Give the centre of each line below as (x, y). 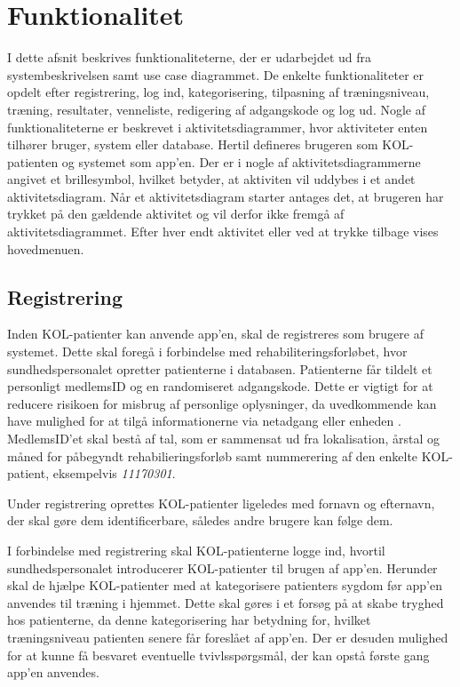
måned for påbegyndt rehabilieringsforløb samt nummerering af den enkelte (213, 455)
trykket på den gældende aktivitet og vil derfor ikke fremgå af (176, 214)
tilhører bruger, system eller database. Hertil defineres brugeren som (193, 144)
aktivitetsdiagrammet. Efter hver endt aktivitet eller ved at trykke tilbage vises (223, 232)
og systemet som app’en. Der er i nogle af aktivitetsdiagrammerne (241, 161)
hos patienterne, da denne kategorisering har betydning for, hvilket (189, 620)
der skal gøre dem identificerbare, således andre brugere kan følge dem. (200, 520)
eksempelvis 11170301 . (114, 473)
